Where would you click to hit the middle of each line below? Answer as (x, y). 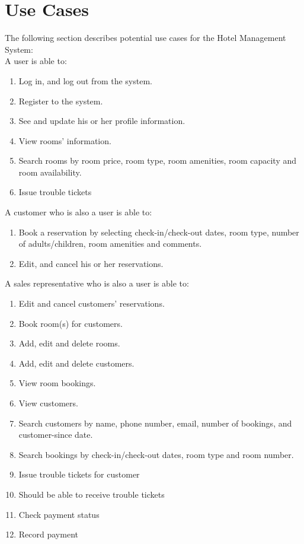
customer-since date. (56, 435)
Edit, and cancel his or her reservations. (91, 263)
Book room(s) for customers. (71, 323)
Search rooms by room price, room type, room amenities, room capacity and (158, 160)
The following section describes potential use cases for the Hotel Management (145, 38)
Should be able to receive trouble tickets (92, 494)
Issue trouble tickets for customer (79, 474)
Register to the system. (61, 101)
